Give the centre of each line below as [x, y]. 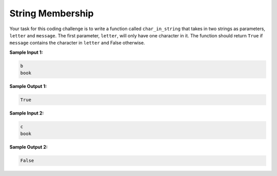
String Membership [52, 13]
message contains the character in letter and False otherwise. [77, 43]
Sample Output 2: [29, 147]
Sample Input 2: [27, 113]
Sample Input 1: [26, 52]
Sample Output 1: [28, 86]
